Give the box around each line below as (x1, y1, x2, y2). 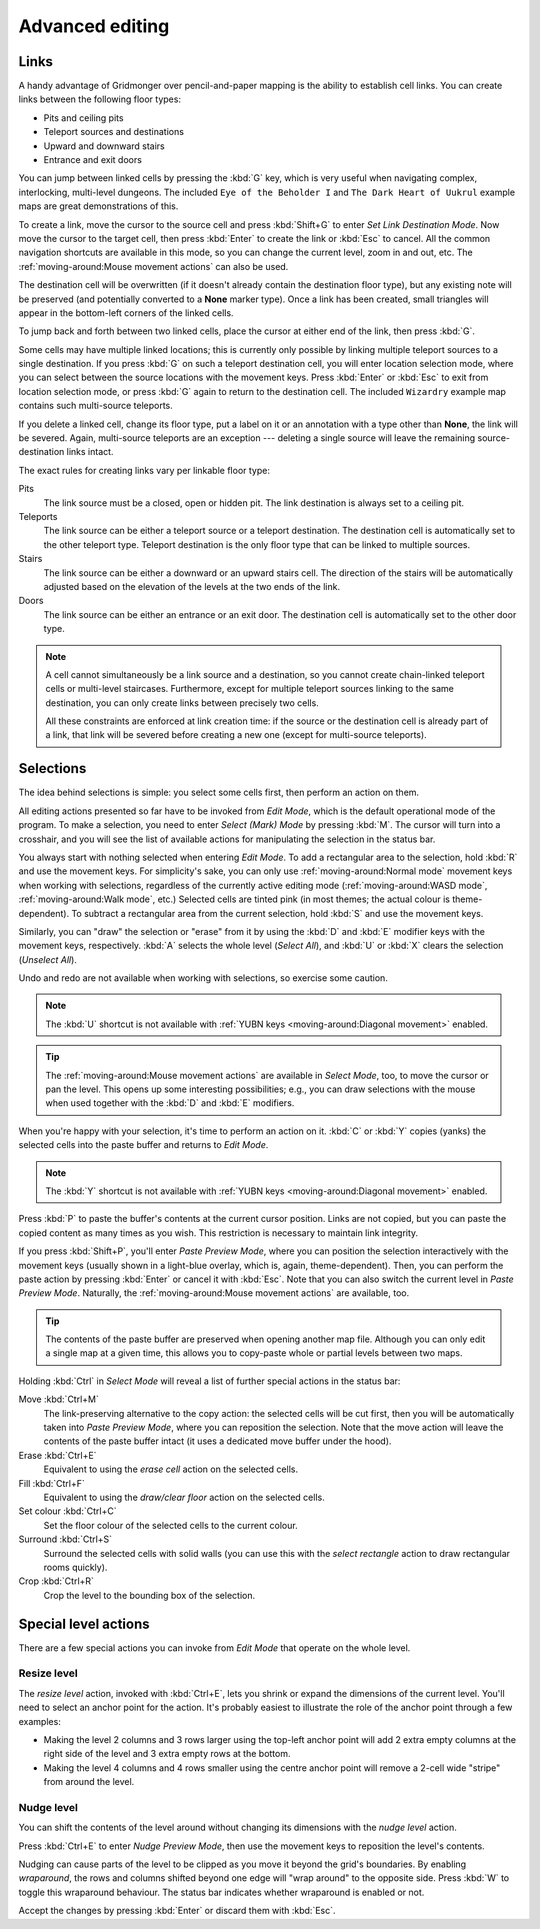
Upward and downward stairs (43, 140, 165, 152)
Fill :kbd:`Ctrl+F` (18, 1477, 85, 1489)
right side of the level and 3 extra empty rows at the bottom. (43, 1748, 291, 1760)
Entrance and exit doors (43, 154, 142, 166)
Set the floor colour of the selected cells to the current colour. (43, 1519, 299, 1531)
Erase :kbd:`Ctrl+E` (18, 1449, 97, 1461)
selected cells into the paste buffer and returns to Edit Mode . (18, 1139, 269, 1151)
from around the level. (43, 1776, 135, 1788)
